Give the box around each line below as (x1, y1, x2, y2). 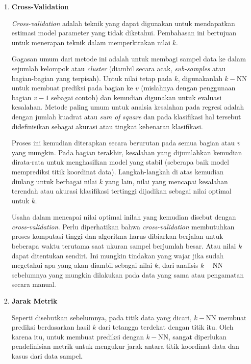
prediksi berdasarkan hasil (11, 322, 91, 332)
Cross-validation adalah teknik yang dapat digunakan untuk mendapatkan (11, 18, 235, 28)
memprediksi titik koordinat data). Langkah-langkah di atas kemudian (11, 166, 224, 176)
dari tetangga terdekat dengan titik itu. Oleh (98, 322, 234, 332)
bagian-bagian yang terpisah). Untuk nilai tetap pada (11, 73, 173, 83)
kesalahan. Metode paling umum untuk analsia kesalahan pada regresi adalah (11, 102, 244, 112)
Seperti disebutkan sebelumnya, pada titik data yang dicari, (11, 312, 192, 322)
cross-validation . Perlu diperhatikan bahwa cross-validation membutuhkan (11, 221, 235, 231)
